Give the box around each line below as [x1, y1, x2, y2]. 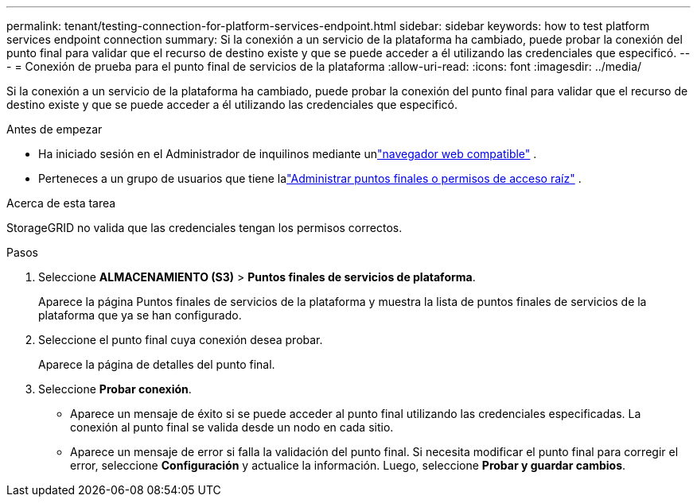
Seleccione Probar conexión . [38, 382, 192, 396]
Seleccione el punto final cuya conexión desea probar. [38, 333, 323, 346]
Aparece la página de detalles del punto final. [38, 358, 275, 371]
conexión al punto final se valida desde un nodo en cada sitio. [70, 420, 394, 434]
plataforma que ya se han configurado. [38, 308, 242, 322]
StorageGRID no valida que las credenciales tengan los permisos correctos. [6, 221, 403, 234]
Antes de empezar [6, 122, 103, 136]
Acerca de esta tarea [6, 196, 116, 210]
